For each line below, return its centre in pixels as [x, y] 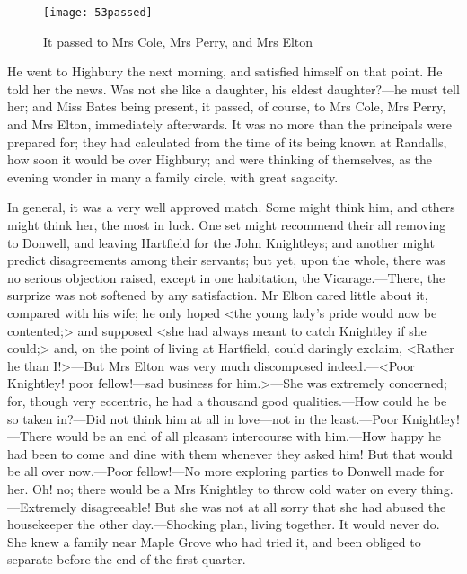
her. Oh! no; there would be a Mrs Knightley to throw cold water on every [212, 488]
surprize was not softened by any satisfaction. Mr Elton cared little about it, [218, 295]
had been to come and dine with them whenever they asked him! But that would [230, 453]
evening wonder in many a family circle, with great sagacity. [173, 177]
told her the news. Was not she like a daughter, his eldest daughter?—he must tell [233, 88]
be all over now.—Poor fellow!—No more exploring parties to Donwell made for [226, 471]
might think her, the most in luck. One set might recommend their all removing [227, 225]
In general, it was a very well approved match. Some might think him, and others [231, 207]
